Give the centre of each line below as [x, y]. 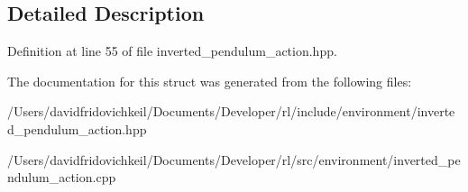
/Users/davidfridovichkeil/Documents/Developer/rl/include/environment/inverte [231, 111]
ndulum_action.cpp [62, 177]
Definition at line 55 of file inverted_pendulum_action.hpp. [172, 51]
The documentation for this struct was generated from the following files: [210, 81]
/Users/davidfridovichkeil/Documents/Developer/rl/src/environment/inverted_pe [234, 159]
